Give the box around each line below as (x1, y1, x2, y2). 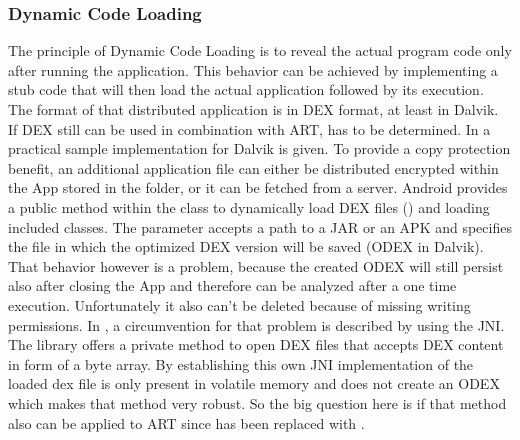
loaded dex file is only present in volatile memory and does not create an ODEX (8, 373, 500, 394)
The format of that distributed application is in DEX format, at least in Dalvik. (8, 99, 499, 119)
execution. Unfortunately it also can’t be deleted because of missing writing (8, 294, 471, 315)
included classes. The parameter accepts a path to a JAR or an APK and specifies (8, 216, 512, 237)
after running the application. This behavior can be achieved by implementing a (8, 59, 498, 80)
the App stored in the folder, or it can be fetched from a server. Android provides (8, 177, 508, 198)
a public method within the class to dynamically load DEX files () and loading (8, 196, 490, 217)
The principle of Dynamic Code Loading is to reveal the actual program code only (8, 40, 512, 61)
